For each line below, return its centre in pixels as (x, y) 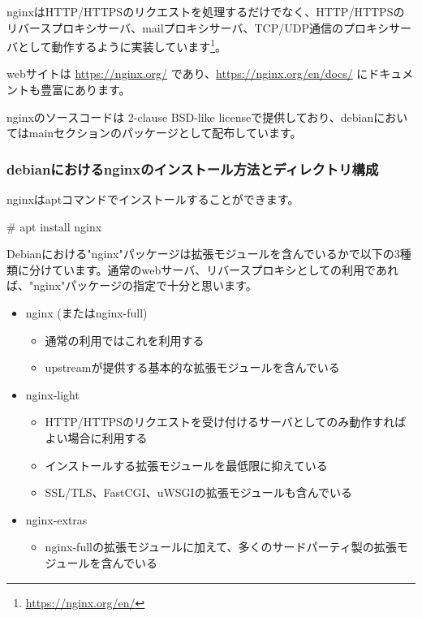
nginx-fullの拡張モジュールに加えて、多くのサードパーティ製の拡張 (221, 547)
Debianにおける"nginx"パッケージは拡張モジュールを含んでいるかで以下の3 (203, 254)
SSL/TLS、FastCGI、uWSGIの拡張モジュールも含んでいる (198, 492)
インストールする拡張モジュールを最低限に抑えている (186, 465)
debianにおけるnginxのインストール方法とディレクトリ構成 (193, 168)
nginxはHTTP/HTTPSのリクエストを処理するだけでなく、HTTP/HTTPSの (206, 11)
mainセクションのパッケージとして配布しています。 (165, 133)
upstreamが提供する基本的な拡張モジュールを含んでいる (192, 367)
